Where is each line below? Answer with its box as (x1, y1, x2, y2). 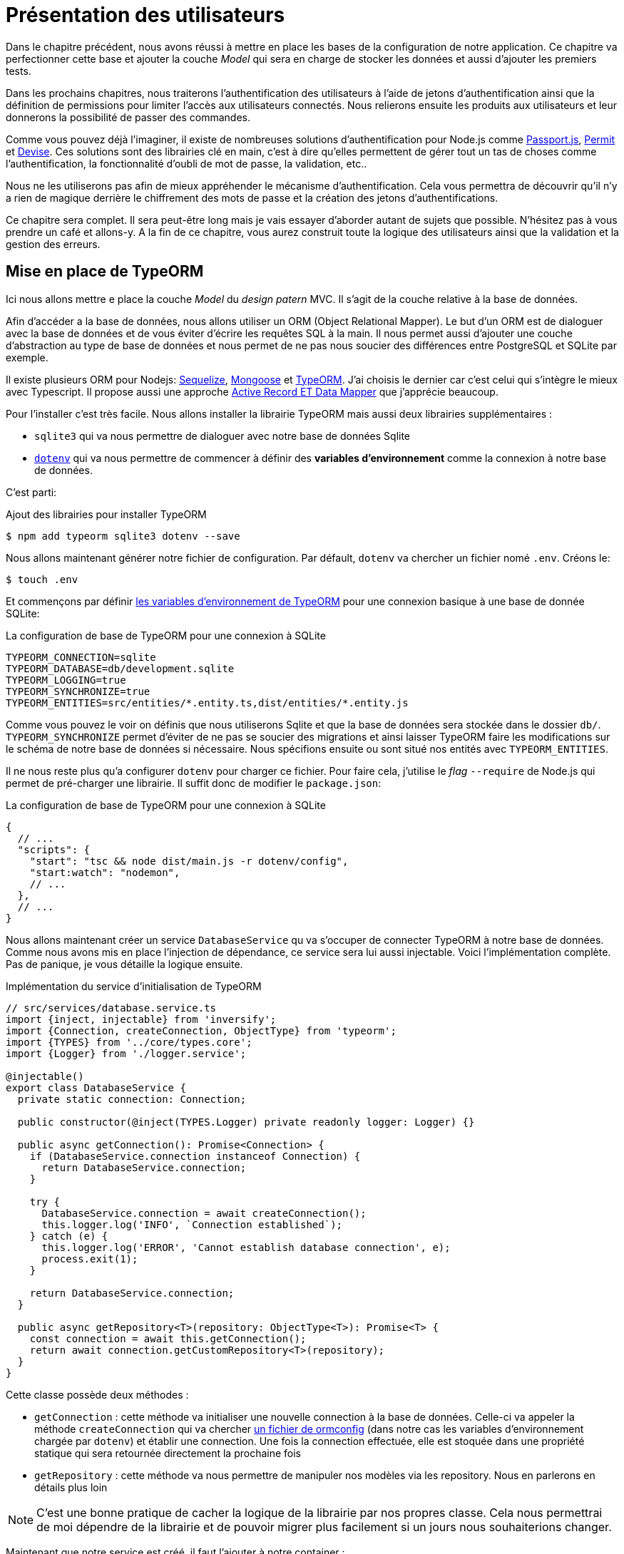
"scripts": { (17, 843, 91, 855)
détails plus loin (34, 1481, 108, 1493)
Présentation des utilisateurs (6, 3, 285, 27)
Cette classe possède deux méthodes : (6, 1388, 189, 1401)
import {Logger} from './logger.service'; (6, 1047, 247, 1059)
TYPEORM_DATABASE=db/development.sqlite (6, 662, 235, 674)
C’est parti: (6, 485, 57, 498)
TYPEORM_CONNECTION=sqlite (6, 651, 156, 663)
